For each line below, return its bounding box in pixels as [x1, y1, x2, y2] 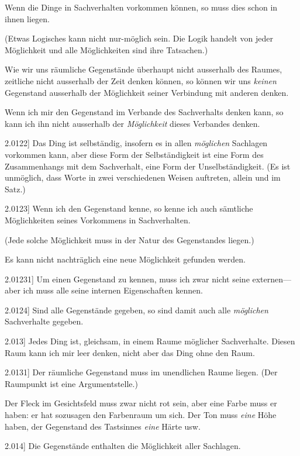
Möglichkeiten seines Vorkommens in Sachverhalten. [5, 213, 191, 226]
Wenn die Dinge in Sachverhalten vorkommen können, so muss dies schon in [5, 1, 278, 13]
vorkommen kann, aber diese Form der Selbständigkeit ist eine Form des [5, 148, 264, 160]
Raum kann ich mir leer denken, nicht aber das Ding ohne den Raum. [5, 346, 255, 358]
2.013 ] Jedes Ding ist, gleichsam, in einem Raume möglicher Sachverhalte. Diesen [5, 335, 295, 347]
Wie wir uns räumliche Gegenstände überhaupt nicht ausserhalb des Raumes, [5, 63, 282, 75]
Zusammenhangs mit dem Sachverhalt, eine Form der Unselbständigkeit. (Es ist [5, 160, 291, 172]
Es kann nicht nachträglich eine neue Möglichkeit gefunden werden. [5, 253, 246, 265]
